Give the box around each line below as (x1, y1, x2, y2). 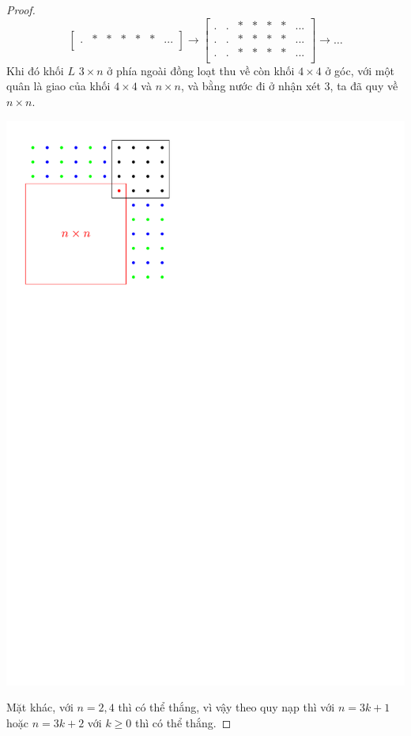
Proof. (6, 2, 36, 17)
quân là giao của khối (6, 78, 111, 94)
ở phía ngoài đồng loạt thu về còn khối (107, 62, 295, 78)
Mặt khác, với (6, 699, 74, 715)
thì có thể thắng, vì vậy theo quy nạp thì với (118, 699, 335, 715)
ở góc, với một (325, 62, 394, 78)
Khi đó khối (6, 62, 64, 78)
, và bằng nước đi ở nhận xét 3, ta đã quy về (181, 78, 398, 94)
